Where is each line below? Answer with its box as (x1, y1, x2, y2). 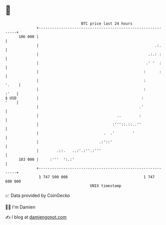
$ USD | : (5, 95, 144, 101)
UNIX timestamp (90, 183, 122, 188)
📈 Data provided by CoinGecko (5, 192, 70, 198)
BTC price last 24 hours (81, 21, 133, 26)
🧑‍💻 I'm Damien (5, 204, 36, 210)
